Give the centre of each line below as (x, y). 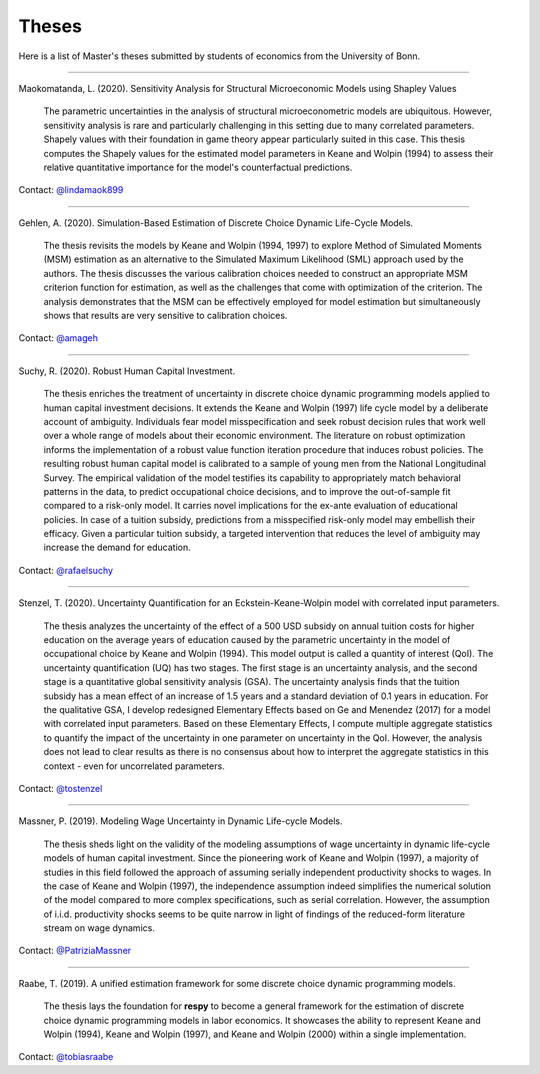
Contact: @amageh (58, 338)
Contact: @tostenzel (60, 788)
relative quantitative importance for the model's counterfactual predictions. (198, 167)
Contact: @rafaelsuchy (66, 570)
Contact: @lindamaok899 (71, 190)
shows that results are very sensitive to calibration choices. (165, 316)
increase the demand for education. (117, 547)
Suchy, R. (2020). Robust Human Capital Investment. (127, 371)
